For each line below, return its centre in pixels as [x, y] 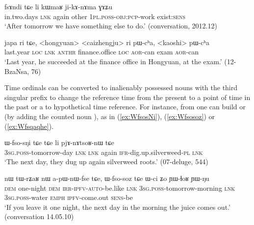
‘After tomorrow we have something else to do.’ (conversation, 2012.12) [111, 26]
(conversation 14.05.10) [39, 216]
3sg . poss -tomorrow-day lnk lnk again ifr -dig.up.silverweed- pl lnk [104, 152]
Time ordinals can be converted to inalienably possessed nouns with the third [121, 87]
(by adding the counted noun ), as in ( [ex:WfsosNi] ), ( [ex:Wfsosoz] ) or [110, 116]
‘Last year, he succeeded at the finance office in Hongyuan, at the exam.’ [113, 61]
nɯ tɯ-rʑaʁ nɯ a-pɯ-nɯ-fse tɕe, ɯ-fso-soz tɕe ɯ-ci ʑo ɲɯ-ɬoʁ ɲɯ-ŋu [107, 178]
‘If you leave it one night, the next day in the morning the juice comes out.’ [117, 207]
